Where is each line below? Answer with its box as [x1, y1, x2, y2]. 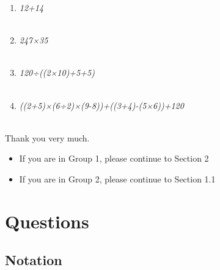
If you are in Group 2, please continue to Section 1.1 [19, 172, 216, 185]
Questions [5, 208, 89, 233]
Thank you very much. [5, 131, 90, 144]
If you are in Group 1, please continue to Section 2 [19, 152, 209, 165]
